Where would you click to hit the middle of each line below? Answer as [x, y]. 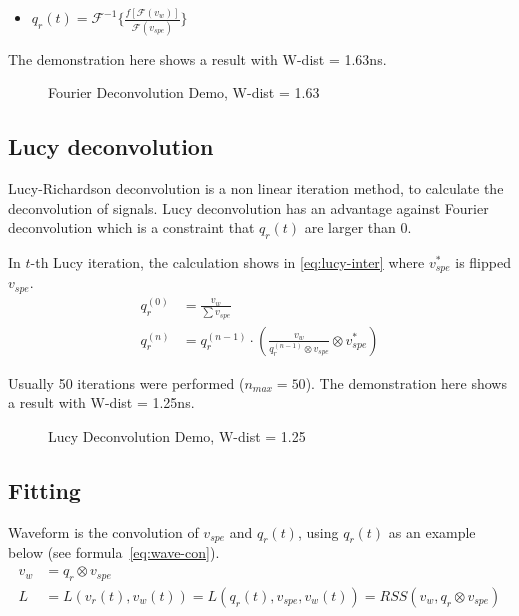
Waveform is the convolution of [103, 531]
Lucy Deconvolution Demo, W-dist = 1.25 [177, 435]
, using [318, 531]
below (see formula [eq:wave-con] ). [114, 552]
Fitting [44, 489]
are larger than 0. [358, 227]
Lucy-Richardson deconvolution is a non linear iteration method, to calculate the [256, 188]
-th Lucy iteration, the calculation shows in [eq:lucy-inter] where [227, 262]
